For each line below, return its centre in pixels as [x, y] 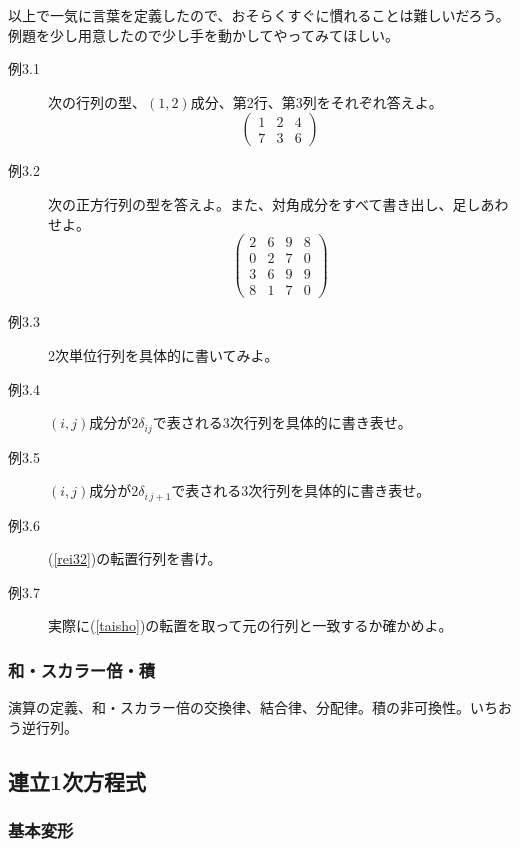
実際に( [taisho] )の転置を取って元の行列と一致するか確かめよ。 [250, 625]
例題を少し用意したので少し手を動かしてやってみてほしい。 [203, 34]
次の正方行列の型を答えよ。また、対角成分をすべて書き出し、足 [257, 203]
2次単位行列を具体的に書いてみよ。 [163, 354]
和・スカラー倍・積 [82, 669]
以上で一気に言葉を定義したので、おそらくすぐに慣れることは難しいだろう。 [259, 15]
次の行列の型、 [97, 101]
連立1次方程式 [77, 780]
